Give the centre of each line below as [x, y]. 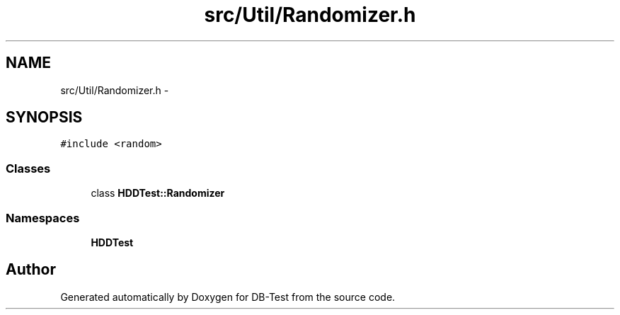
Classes [28, 168]
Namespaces [43, 218]
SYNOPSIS [44, 118]
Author [31, 270]
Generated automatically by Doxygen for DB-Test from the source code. [228, 297]
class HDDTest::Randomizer [158, 193]
